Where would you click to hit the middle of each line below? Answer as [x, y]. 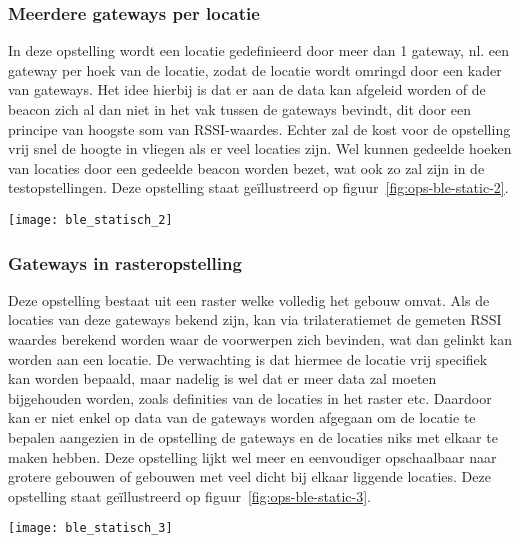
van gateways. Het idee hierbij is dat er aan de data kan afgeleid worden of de [247, 89]
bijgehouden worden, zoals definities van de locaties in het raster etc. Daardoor [250, 397]
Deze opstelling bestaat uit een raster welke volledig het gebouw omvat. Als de [249, 299]
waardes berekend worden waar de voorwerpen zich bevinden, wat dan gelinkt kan [260, 339]
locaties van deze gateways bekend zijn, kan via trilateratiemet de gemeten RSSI [255, 319]
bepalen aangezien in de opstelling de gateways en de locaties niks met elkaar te [253, 437]
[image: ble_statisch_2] [90, 219]
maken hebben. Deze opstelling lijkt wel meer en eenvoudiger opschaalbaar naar [252, 456]
